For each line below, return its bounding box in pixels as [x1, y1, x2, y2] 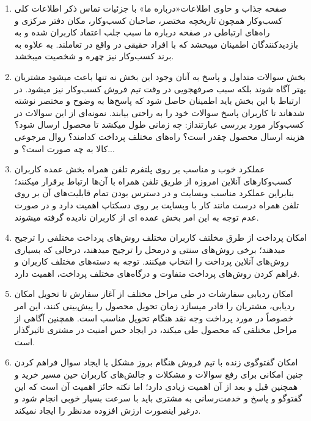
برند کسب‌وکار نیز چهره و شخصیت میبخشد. [14, 49, 174, 62]
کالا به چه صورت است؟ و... [14, 142, 115, 155]
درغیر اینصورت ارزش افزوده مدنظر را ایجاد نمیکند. [14, 403, 201, 416]
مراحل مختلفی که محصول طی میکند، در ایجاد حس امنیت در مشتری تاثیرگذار [14, 323, 297, 336]
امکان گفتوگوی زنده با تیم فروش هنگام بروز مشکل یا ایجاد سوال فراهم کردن [14, 356, 298, 368]
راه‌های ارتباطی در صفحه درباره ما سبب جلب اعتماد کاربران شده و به [14, 26, 270, 38]
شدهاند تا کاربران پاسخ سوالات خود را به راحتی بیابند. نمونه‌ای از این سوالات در [14, 106, 305, 119]
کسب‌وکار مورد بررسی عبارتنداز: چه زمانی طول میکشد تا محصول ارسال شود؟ [14, 118, 304, 131]
